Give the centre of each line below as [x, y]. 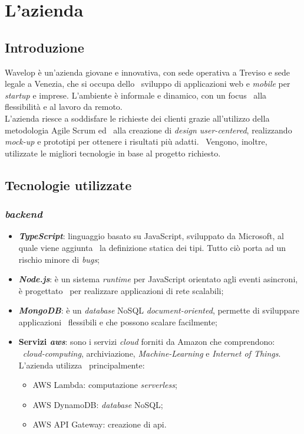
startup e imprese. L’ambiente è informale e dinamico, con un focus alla [136, 95]
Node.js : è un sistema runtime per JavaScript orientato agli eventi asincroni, [158, 279]
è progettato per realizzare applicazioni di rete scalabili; [121, 290]
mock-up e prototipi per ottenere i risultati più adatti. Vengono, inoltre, [136, 141]
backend [24, 214]
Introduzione [44, 47]
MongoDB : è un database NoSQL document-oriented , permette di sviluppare [159, 310]
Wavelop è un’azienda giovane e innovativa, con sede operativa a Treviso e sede [148, 72]
